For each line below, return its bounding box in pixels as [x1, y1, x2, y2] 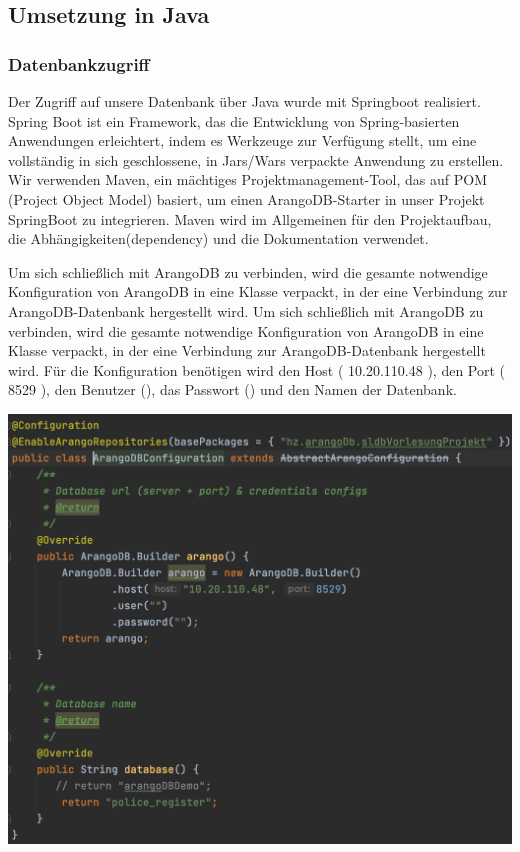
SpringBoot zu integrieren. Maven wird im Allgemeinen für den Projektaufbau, [8, 208, 492, 229]
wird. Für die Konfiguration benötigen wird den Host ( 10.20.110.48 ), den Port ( [8, 359, 506, 380]
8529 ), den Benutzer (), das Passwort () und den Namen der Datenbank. [8, 379, 457, 400]
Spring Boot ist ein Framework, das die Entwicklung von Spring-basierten [8, 110, 460, 131]
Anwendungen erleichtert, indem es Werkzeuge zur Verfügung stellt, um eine [8, 130, 477, 151]
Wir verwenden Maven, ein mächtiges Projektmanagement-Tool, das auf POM [8, 169, 487, 190]
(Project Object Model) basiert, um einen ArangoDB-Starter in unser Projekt [8, 188, 485, 209]
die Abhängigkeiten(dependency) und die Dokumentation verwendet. [8, 228, 429, 249]
